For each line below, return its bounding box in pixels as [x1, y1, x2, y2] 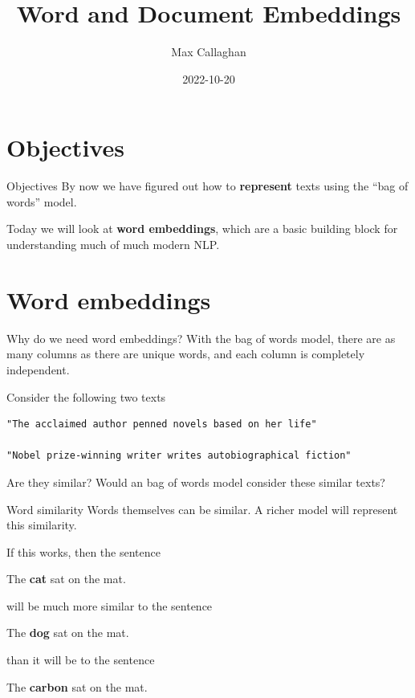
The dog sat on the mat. [6, 624, 129, 641]
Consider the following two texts [6, 388, 166, 405]
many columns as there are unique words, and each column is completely [6, 345, 365, 362]
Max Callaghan [171, 43, 246, 60]
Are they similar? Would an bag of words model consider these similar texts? [6, 473, 385, 490]
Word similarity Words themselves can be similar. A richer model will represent [6, 500, 398, 517]
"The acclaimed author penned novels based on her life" [6, 418, 317, 431]
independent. [6, 361, 70, 378]
